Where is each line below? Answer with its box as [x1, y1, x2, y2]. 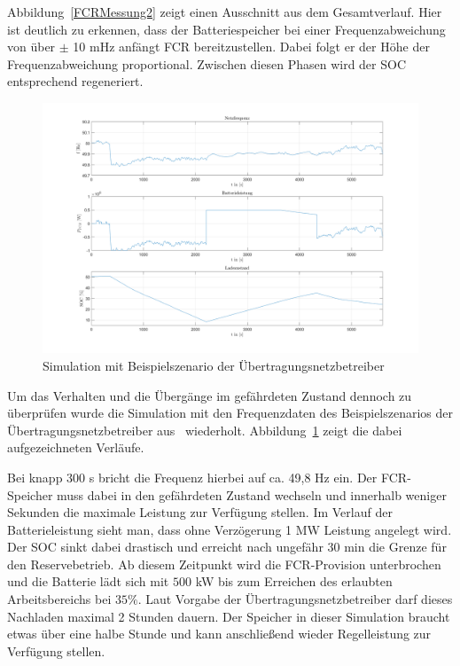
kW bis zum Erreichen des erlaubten [195, 572, 393, 591]
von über [7, 37, 56, 56]
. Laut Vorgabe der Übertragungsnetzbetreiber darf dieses [137, 590, 453, 608]
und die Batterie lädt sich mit [7, 572, 169, 591]
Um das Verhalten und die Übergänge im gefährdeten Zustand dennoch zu [7, 386, 412, 404]
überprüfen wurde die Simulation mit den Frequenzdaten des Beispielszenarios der [7, 404, 454, 422]
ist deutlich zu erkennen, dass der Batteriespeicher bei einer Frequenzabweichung [7, 20, 446, 38]
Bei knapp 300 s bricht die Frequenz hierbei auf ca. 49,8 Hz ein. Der [7, 467, 378, 486]
